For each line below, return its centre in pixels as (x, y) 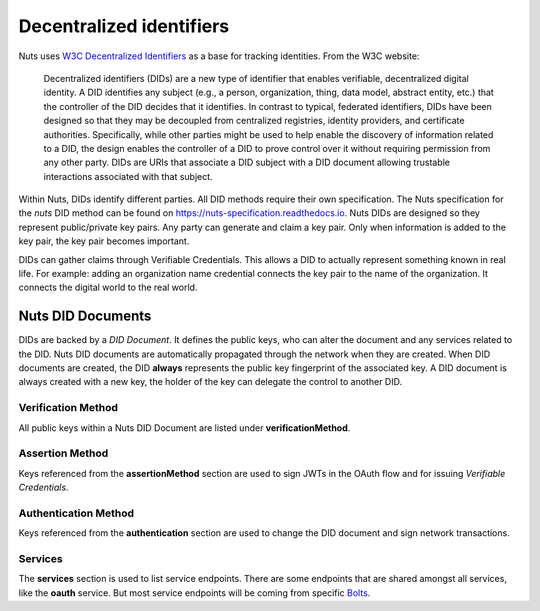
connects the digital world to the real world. (108, 287)
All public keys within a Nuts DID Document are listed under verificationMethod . (184, 427)
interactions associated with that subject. (128, 176)
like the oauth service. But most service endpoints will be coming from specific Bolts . (194, 592)
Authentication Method (76, 513)
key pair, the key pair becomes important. (104, 241)
